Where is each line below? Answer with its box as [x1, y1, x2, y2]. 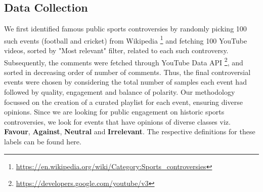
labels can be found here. [4, 136, 81, 147]
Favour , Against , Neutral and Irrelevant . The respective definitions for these [4, 126, 255, 137]
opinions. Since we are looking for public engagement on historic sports [4, 106, 225, 117]
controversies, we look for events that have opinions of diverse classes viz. [4, 116, 231, 127]
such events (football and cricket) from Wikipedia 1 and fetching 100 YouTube [4, 33, 247, 46]
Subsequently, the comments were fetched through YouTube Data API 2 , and [4, 55, 243, 67]
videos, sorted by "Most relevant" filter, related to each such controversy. [4, 45, 229, 56]
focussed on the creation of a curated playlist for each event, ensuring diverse [4, 96, 243, 107]
